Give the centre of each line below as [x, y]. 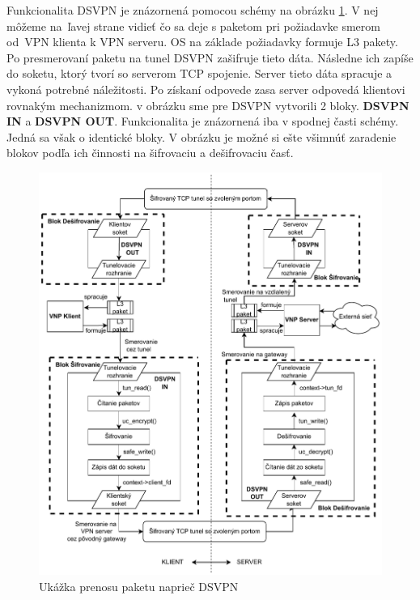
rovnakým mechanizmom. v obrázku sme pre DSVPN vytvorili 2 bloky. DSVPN [208, 105]
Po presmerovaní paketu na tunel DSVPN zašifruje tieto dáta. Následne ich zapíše [210, 57]
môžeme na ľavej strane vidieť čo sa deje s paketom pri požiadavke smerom [193, 26]
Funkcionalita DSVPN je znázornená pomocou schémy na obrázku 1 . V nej [193, 10]
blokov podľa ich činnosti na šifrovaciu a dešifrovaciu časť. [150, 153]
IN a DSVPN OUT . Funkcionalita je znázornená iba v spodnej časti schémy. [203, 121]
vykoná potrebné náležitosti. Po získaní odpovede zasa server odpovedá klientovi [206, 89]
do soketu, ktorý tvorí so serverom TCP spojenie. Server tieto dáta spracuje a [199, 73]
